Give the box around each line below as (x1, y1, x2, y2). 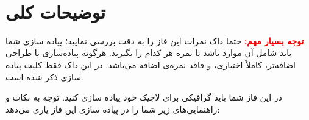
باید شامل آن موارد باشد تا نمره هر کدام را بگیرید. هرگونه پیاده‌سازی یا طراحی (5, 46, 292, 59)
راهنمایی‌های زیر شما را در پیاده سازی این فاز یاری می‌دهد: (5, 102, 220, 115)
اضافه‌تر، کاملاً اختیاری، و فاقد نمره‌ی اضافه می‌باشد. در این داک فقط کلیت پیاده (5, 58, 296, 71)
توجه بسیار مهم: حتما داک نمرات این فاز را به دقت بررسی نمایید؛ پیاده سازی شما (5, 34, 304, 47)
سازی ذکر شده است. (5, 70, 84, 83)
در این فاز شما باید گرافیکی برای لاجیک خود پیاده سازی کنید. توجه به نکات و (5, 91, 282, 104)
